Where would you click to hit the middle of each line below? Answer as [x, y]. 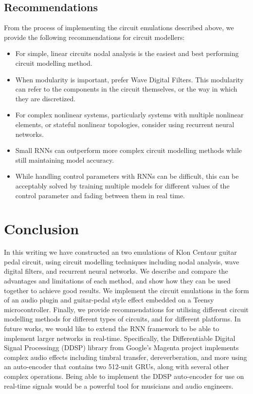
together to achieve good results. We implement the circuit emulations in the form [126, 290]
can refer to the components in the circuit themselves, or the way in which [126, 89]
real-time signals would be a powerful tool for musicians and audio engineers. [119, 385]
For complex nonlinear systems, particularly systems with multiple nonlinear [129, 115]
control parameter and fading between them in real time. [100, 195]
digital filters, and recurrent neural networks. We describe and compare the [116, 271]
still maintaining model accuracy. [65, 159]
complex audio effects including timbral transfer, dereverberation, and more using [126, 357]
